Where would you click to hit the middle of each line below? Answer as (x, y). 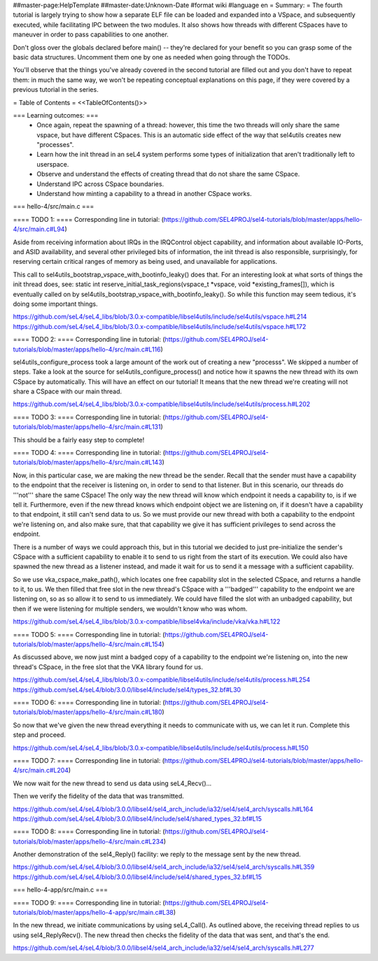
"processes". (55, 145)
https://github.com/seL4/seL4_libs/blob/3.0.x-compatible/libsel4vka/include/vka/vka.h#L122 (147, 622)
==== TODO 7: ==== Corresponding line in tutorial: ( (89, 760)
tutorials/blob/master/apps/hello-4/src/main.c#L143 (87, 463)
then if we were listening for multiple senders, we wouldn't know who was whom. (130, 608)
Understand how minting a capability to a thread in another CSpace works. (144, 194)
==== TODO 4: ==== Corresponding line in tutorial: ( (89, 453)
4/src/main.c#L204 (41, 771)
